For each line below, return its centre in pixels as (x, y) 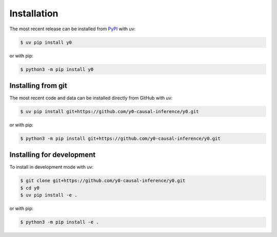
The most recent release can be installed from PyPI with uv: (73, 29)
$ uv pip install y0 (46, 42)
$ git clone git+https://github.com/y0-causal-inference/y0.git (103, 181)
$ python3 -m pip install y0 (57, 69)
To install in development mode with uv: (52, 167)
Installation (34, 13)
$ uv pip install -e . (49, 195)
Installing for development (53, 155)
